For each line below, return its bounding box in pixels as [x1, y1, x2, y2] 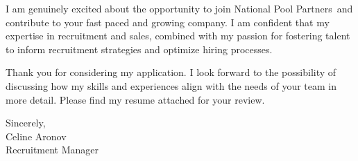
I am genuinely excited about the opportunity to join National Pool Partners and [6, 1, 353, 15]
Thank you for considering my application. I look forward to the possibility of [6, 65, 336, 79]
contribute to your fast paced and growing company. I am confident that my [6, 15, 330, 29]
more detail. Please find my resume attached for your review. [6, 92, 265, 106]
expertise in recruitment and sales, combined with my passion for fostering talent [6, 28, 350, 43]
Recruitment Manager [6, 142, 99, 157]
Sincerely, [6, 115, 46, 130]
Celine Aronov [6, 129, 67, 143]
